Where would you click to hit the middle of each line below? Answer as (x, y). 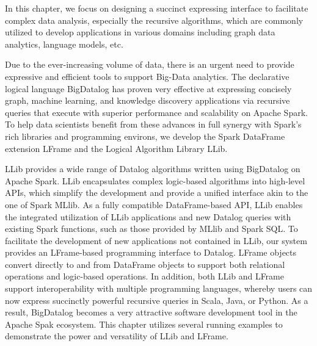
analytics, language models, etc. (64, 44)
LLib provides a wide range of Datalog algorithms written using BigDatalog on (153, 169)
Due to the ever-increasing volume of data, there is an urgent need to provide (150, 64)
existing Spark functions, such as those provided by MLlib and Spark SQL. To (151, 229)
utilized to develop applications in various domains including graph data (140, 32)
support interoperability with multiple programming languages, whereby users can (159, 288)
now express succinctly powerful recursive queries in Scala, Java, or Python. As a (157, 300)
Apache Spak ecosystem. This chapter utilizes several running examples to (144, 324)
